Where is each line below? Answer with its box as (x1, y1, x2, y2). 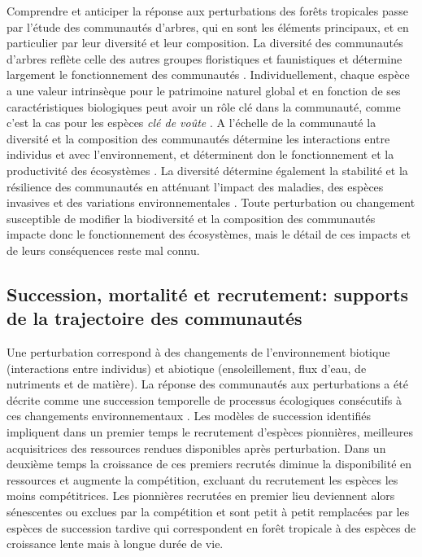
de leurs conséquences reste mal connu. (7, 241, 200, 258)
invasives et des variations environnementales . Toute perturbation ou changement (7, 194, 415, 211)
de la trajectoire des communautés (7, 305, 302, 331)
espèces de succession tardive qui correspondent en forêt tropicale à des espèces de (7, 519, 416, 536)
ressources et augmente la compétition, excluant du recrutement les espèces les (7, 471, 398, 488)
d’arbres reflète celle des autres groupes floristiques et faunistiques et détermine (7, 50, 402, 67)
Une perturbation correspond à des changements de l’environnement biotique (7, 344, 390, 361)
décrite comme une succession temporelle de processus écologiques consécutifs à (7, 391, 402, 408)
